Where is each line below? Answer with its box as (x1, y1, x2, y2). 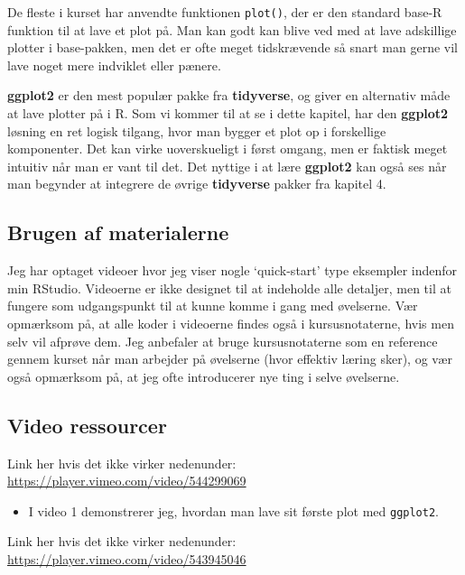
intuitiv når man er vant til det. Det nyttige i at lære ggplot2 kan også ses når (7, 156, 447, 175)
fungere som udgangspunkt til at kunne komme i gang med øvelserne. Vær (7, 296, 418, 315)
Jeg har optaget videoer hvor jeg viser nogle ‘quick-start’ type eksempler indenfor (7, 261, 458, 280)
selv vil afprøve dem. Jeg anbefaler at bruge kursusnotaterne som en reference (7, 331, 438, 350)
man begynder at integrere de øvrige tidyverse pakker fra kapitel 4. (7, 174, 386, 193)
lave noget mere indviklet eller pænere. (7, 55, 221, 74)
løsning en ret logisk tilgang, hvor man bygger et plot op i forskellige (7, 121, 386, 140)
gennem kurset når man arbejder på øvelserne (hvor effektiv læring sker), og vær (7, 349, 452, 368)
